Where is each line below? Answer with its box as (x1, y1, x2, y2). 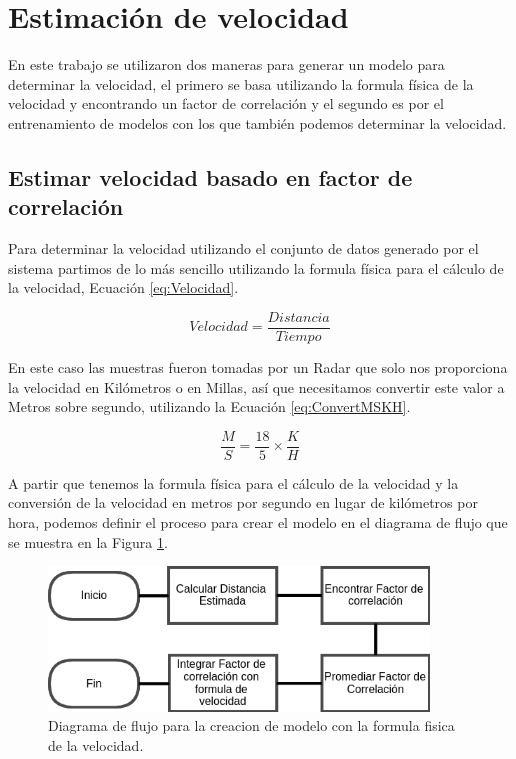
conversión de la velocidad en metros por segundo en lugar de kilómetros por (8, 492, 478, 513)
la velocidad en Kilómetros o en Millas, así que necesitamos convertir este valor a (8, 376, 505, 397)
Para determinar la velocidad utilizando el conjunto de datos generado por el (8, 238, 479, 259)
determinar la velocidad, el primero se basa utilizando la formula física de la (8, 73, 474, 94)
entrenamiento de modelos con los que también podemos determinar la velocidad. (8, 112, 507, 133)
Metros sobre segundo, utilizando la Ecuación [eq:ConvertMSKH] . (8, 396, 411, 417)
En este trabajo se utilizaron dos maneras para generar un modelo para (8, 54, 445, 75)
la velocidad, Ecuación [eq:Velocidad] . (8, 277, 239, 298)
